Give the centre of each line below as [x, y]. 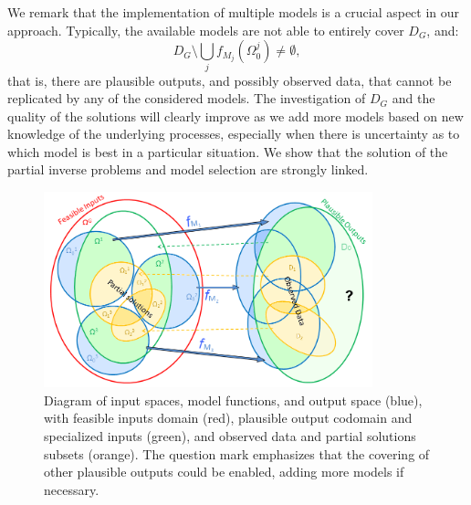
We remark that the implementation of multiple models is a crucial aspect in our [234, 12]
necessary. [72, 489]
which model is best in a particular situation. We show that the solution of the [228, 151]
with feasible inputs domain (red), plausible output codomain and [228, 418]
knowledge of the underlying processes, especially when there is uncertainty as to [234, 134]
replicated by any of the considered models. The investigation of [187, 98]
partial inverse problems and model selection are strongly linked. [188, 169]
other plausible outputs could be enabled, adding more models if [224, 472]
